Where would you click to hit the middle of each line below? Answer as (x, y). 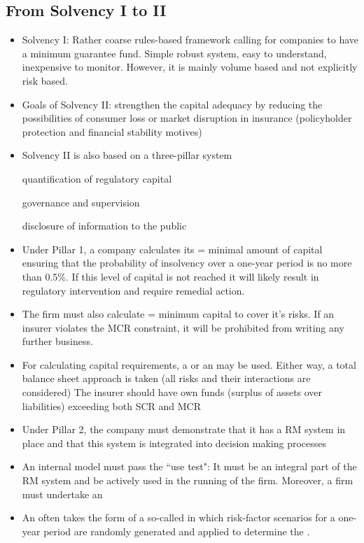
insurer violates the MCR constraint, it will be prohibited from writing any (183, 327)
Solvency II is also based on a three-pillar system (127, 155)
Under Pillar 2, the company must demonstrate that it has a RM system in (184, 429)
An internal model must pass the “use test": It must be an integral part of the (189, 466)
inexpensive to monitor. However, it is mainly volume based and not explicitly (190, 67)
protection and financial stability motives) (112, 131)
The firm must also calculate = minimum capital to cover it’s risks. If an (178, 314)
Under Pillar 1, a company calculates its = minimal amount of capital (172, 249)
